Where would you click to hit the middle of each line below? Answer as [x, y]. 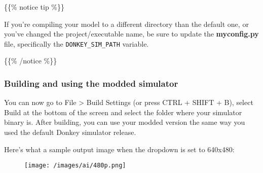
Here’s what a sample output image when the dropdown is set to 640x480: [119, 149]
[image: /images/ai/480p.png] [75, 166]
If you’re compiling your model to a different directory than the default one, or [126, 24]
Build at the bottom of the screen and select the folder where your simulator [123, 112]
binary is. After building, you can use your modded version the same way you [125, 122]
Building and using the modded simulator [91, 83]
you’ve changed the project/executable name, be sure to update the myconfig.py [131, 34]
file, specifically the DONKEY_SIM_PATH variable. [77, 43]
